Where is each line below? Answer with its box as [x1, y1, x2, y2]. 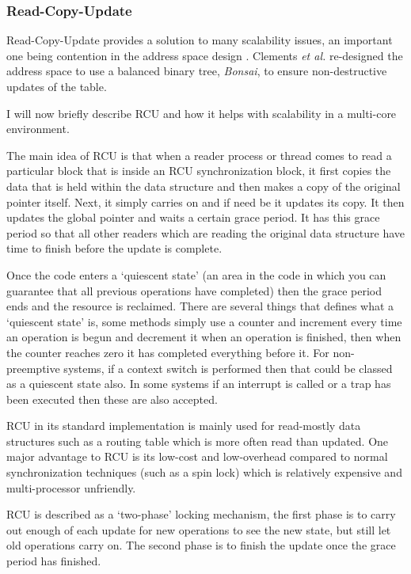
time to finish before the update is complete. [6, 240, 223, 257]
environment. [6, 120, 70, 137]
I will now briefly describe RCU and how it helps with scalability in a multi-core [6, 105, 397, 121]
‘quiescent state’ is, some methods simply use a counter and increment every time [6, 313, 402, 329]
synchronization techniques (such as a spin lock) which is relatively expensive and [6, 464, 402, 481]
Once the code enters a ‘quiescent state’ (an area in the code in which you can [6, 266, 386, 283]
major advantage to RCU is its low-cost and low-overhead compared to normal [6, 448, 388, 465]
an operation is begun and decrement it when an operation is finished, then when [6, 329, 401, 345]
